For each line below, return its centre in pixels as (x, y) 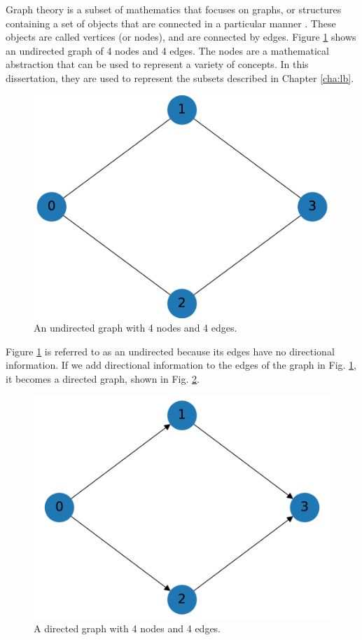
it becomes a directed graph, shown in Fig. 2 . (103, 378)
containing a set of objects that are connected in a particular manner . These (171, 23)
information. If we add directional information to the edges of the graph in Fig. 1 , (181, 365)
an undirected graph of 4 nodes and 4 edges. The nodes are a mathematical (167, 50)
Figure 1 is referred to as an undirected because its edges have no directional (170, 351)
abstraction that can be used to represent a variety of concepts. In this (157, 64)
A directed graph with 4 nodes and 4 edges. (127, 628)
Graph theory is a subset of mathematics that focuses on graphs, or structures (174, 9)
